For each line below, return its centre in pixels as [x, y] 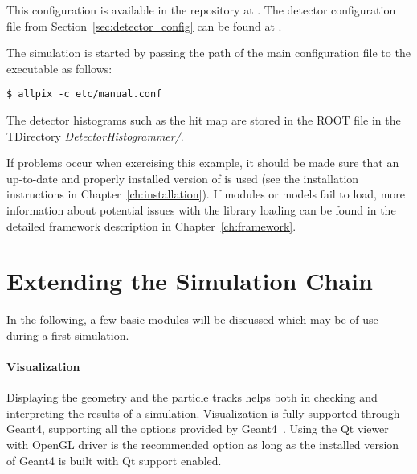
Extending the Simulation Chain [190, 281]
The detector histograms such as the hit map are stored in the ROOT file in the [204, 120]
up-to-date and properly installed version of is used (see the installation [183, 178]
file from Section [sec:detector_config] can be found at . [144, 25]
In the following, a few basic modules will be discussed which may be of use [192, 319]
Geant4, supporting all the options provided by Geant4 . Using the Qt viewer [198, 429]
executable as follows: [59, 68]
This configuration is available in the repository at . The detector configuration [201, 10]
